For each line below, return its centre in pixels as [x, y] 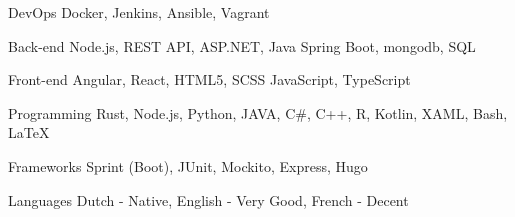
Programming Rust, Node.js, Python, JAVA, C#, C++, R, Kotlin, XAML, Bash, [258, 112]
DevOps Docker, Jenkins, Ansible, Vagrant [139, 12]
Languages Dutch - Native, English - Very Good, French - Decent [208, 199]
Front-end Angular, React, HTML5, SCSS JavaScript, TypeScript [209, 79]
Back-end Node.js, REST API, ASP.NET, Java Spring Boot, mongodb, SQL [242, 45]
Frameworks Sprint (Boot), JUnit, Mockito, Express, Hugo [188, 165]
